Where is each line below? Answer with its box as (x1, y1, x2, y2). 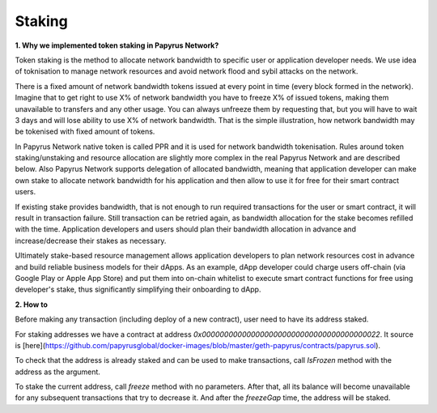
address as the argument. (15, 367, 101, 377)
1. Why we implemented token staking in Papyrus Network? (15, 40, 219, 50)
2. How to (15, 300, 49, 309)
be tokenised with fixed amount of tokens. (15, 126, 155, 137)
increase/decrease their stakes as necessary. (15, 236, 167, 245)
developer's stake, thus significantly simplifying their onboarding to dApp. (15, 284, 261, 295)
